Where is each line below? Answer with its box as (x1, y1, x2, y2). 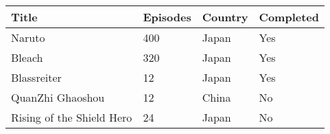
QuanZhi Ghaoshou (11, 89, 105, 105)
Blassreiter (11, 69, 62, 85)
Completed (259, 9, 319, 25)
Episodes (143, 9, 191, 25)
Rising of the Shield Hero (11, 109, 132, 125)
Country (202, 9, 248, 25)
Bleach (11, 49, 43, 65)
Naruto (11, 30, 45, 45)
